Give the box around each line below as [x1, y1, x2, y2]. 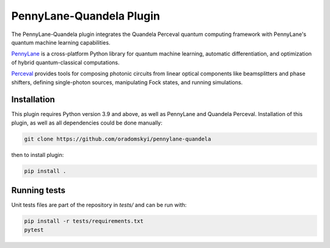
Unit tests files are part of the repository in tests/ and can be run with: [11, 202, 187, 209]
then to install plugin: [11, 151, 64, 158]
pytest [24, 226, 44, 233]
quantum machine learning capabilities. [11, 38, 111, 46]
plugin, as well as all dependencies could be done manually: [11, 119, 163, 126]
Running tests [11, 185, 66, 195]
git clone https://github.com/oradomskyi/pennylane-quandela [24, 135, 211, 142]
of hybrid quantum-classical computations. [11, 59, 120, 66]
